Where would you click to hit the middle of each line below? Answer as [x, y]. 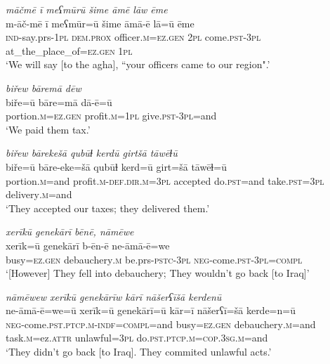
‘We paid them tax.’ [48, 129]
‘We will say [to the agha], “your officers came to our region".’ [138, 64]
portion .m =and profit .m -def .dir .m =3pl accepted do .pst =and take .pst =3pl [165, 180]
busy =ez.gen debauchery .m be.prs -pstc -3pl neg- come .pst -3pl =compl [154, 259]
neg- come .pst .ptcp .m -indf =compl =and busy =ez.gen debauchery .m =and [161, 324]
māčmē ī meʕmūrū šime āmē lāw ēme [87, 9]
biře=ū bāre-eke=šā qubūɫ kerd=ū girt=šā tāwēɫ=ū [116, 166]
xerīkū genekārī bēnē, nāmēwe [70, 232]
